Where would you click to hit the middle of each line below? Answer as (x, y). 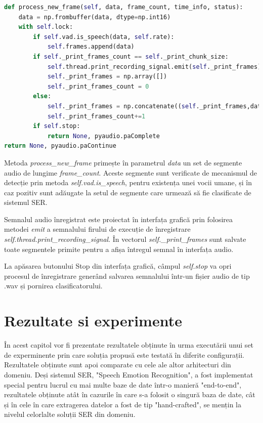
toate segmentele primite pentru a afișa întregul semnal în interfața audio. (119, 249)
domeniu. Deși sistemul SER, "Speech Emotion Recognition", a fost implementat (129, 374)
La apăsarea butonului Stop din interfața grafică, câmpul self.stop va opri (118, 266)
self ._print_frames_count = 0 (98, 86)
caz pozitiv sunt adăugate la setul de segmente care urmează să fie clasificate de (128, 192)
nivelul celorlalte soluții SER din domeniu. (70, 414)
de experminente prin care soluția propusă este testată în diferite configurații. (124, 354)
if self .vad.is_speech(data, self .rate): (104, 37)
